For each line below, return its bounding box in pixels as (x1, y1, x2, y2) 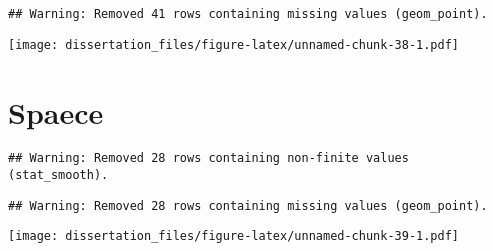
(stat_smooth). (8, 168, 109, 183)
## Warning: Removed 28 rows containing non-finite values (8, 151, 409, 166)
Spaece (8, 91, 104, 132)
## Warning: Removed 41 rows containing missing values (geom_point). (8, 7, 488, 21)
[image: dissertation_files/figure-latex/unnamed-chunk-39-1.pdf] (8, 229, 460, 244)
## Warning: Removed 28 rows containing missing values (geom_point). (8, 198, 488, 213)
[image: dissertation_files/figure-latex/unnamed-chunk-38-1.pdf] (8, 37, 460, 52)
